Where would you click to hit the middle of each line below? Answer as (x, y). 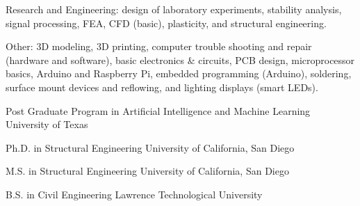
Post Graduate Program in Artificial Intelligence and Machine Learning (158, 110)
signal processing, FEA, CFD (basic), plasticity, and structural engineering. (166, 23)
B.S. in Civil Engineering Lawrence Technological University (134, 194)
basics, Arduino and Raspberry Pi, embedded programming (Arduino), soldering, (179, 73)
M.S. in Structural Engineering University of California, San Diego (147, 171)
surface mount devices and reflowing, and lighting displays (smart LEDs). (162, 87)
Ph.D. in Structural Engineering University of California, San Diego (150, 147)
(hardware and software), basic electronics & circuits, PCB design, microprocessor (180, 60)
